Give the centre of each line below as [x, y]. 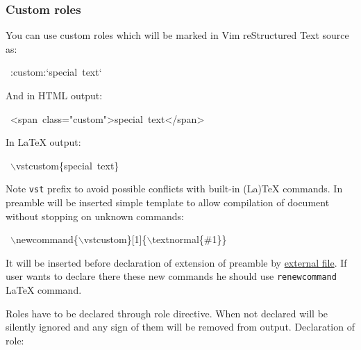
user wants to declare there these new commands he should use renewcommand [171, 276]
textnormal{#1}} [190, 239]
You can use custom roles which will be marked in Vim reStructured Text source [177, 35]
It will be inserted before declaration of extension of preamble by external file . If [176, 262]
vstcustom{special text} [67, 165]
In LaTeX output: [43, 142]
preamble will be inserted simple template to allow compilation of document [168, 202]
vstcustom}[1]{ [115, 239]
